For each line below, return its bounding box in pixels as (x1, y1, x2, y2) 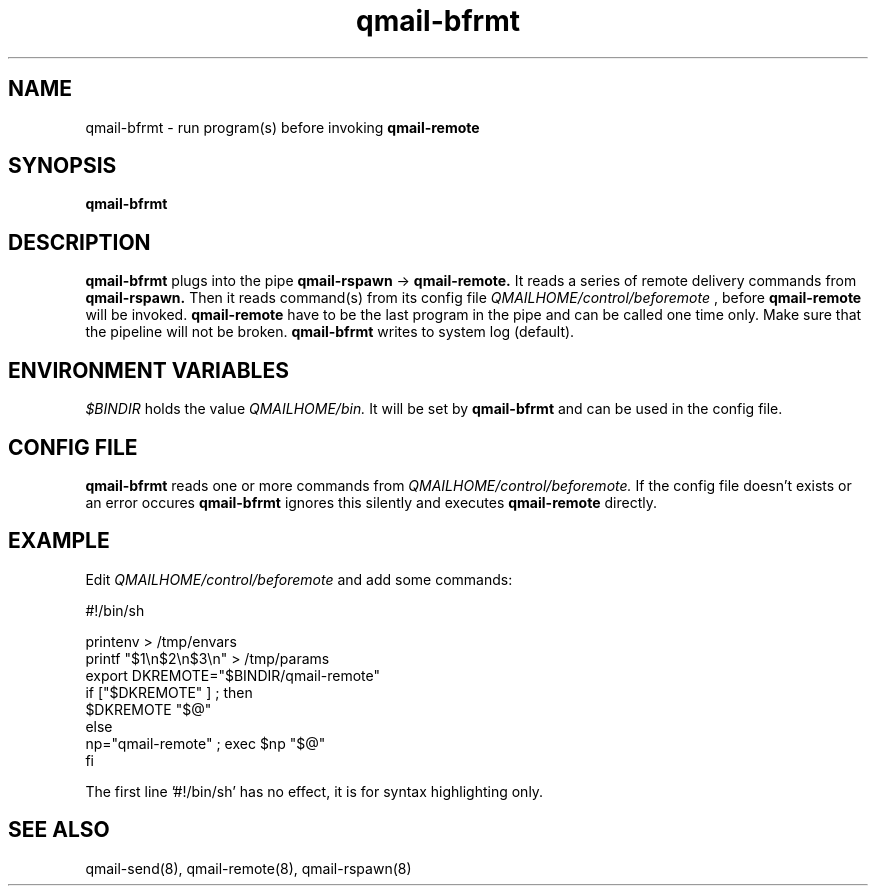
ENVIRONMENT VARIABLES (8, 357, 289, 383)
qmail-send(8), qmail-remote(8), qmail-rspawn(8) (85, 859, 412, 877)
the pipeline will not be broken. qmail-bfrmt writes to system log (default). (85, 323, 575, 341)
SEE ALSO (8, 817, 110, 843)
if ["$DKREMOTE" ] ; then (85, 683, 253, 701)
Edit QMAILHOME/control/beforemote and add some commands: (85, 570, 513, 588)
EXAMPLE (8, 528, 110, 554)
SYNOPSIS (8, 153, 117, 179)
